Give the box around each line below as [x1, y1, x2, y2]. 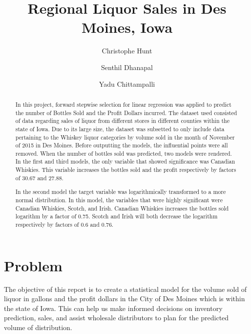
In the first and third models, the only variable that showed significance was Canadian [15, 157, 235, 166]
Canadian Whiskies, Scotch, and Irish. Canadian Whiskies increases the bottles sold [15, 204, 229, 212]
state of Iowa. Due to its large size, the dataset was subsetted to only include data [15, 124, 225, 133]
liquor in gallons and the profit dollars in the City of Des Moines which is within [4, 293, 245, 304]
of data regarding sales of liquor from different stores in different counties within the [15, 117, 230, 125]
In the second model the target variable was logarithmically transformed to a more [15, 188, 226, 196]
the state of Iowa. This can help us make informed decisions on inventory [4, 303, 223, 313]
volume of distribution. [4, 322, 72, 332]
